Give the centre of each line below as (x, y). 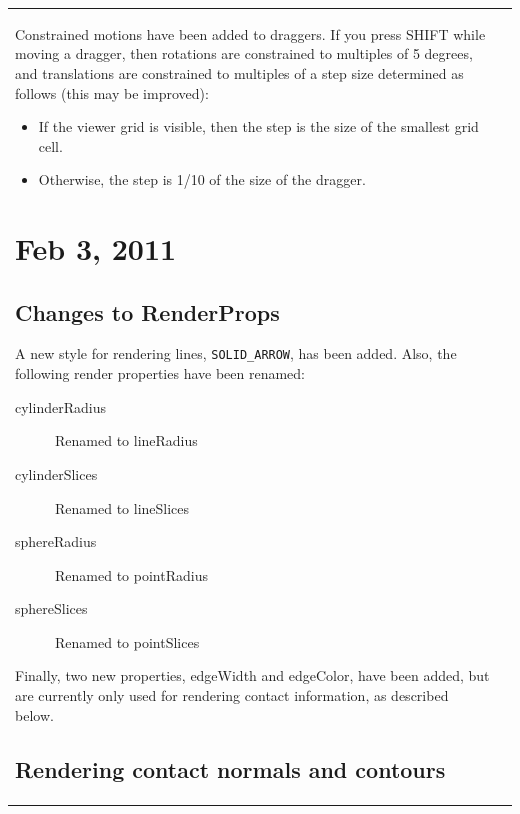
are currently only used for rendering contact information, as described (232, 695)
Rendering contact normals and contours (230, 768)
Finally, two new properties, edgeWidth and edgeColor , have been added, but (252, 675)
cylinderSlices (56, 473)
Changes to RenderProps (147, 311)
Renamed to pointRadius (131, 574)
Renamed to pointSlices (127, 641)
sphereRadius (56, 541)
